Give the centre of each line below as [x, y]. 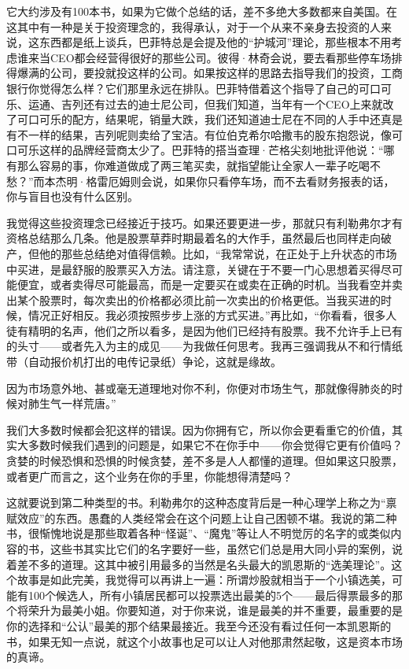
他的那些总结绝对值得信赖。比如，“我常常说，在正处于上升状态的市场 [218, 253]
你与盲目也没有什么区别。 [72, 196]
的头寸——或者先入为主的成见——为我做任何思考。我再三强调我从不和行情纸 [204, 346]
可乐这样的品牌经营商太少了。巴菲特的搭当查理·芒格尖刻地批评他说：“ [200, 150]
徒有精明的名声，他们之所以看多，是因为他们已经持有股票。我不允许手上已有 [204, 330]
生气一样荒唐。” [77, 403]
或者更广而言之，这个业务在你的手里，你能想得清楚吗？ [149, 476]
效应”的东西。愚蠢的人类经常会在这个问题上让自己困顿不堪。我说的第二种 [207, 517]
